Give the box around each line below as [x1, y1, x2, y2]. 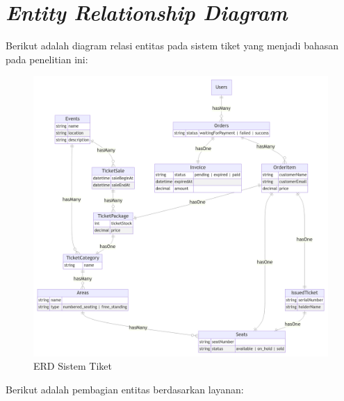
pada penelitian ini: [6, 51, 88, 66]
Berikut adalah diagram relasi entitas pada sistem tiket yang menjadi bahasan [6, 38, 339, 53]
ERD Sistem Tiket [33, 359, 113, 373]
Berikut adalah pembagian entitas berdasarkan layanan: [6, 382, 244, 396]
